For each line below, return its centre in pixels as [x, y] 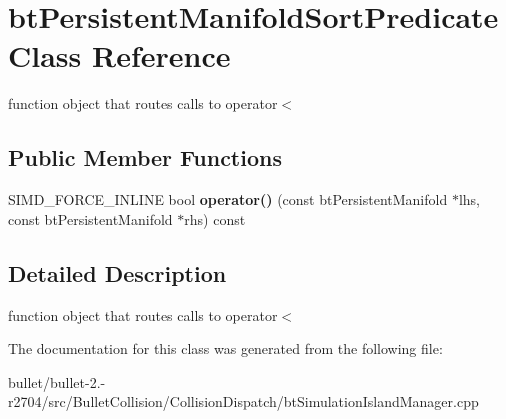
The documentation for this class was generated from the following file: [225, 348]
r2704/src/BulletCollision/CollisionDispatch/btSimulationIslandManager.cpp [243, 401]
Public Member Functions [145, 157]
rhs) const [215, 218]
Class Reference [119, 55]
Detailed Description [117, 272]
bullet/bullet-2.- [57, 381]
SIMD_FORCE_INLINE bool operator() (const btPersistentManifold [228, 199]
